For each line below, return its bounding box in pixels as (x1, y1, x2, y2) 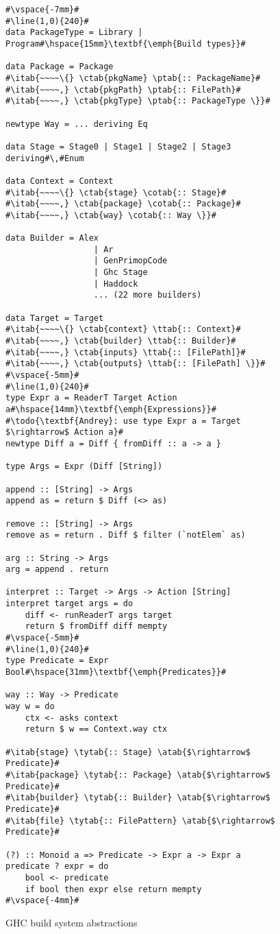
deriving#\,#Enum (5, 153, 84, 163)
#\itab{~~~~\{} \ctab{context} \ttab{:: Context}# (5, 324, 241, 335)
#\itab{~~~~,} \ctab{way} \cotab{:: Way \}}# (5, 210, 216, 220)
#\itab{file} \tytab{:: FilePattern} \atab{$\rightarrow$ (5, 815, 275, 826)
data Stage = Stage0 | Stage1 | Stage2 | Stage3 (5, 141, 231, 152)
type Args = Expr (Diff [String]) (5, 462, 163, 472)
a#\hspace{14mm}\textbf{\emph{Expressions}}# (5, 404, 216, 414)
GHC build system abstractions (5, 915, 138, 929)
